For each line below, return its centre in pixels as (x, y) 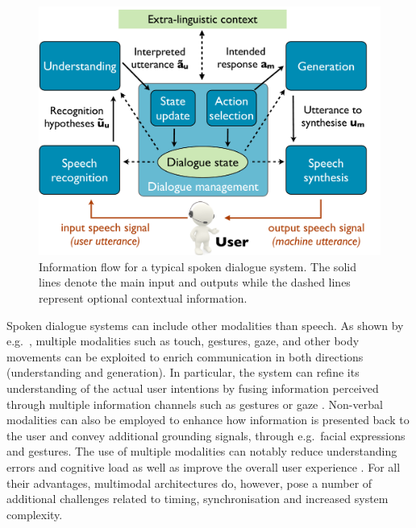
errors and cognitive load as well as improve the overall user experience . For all (204, 467)
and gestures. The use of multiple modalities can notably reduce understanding (202, 451)
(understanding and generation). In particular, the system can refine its (183, 372)
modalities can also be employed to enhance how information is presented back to (208, 420)
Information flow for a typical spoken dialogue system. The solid (198, 266)
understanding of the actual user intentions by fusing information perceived (193, 388)
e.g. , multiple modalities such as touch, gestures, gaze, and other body (183, 341)
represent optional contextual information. (143, 298)
